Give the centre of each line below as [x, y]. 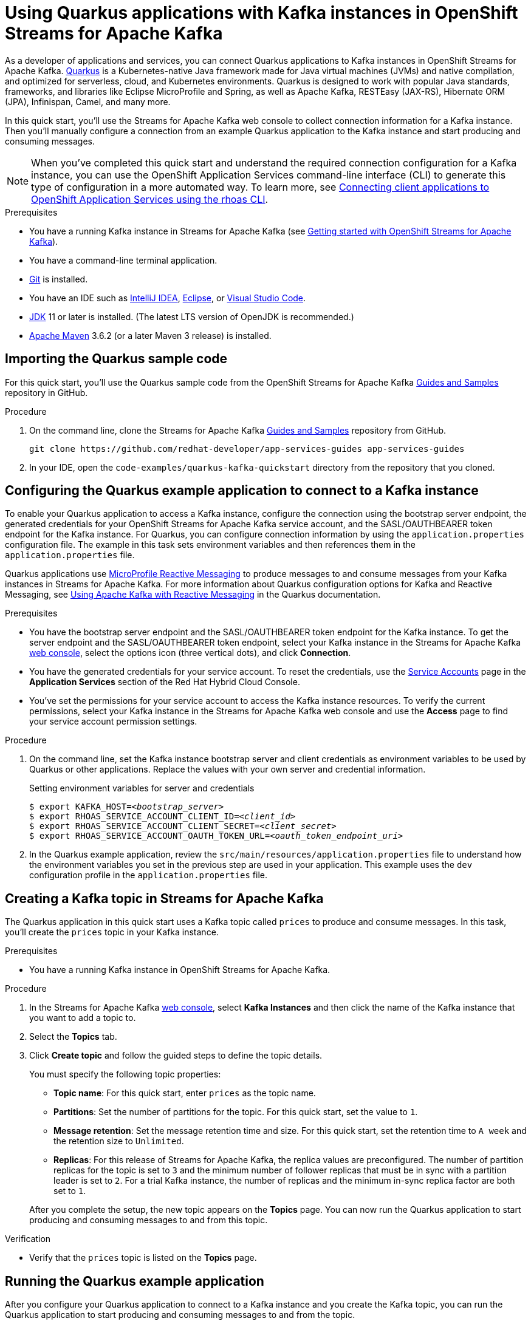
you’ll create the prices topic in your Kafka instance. [112, 932]
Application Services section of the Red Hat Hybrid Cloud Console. [165, 682]
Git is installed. [59, 279]
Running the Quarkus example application [135, 1281]
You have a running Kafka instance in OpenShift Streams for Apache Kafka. [180, 970]
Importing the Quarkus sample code [116, 359]
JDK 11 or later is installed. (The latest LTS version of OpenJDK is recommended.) [192, 316]
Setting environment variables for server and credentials [142, 788]
